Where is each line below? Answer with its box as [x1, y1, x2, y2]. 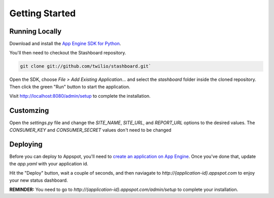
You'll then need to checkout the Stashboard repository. [9, 50, 126, 56]
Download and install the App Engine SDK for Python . [9, 41, 121, 47]
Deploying [9, 140, 43, 149]
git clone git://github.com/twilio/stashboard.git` [20, 64, 152, 69]
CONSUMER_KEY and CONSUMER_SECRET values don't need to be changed [9, 127, 172, 133]
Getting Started [9, 8, 76, 19]
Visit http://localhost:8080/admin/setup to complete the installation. [9, 93, 151, 99]
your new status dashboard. [9, 177, 68, 183]
